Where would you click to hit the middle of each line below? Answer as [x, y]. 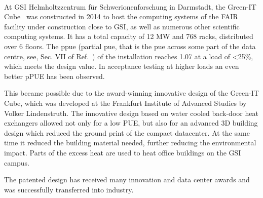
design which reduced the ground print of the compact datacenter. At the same [127, 132]
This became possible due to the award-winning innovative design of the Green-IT [131, 93]
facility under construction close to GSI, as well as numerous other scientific [122, 26]
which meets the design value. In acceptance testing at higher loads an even [122, 66]
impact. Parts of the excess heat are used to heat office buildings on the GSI [123, 152]
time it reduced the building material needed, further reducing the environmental [130, 143]
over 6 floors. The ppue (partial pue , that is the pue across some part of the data [130, 46]
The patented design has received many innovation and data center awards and [127, 180]
